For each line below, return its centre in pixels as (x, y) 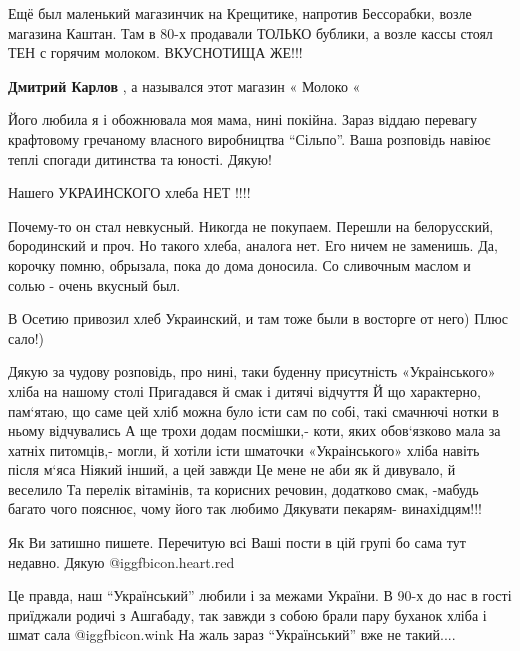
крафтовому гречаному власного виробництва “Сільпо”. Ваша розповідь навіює (249, 138)
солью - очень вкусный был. (94, 284)
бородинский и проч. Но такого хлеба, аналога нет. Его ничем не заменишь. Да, (253, 245)
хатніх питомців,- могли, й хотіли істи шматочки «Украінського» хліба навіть (244, 449)
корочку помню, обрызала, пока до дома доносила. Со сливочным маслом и (239, 264)
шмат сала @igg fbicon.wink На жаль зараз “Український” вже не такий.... (232, 634)
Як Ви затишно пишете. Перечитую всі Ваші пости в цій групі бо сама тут (237, 542)
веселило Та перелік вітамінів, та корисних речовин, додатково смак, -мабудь (243, 488)
